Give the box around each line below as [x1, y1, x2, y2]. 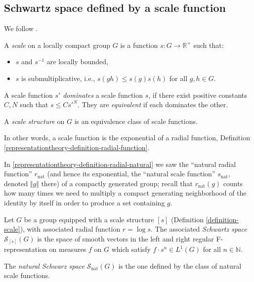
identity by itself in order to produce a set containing [4, 197, 165, 207]
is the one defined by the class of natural [118, 260, 242, 271]
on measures [49, 244, 86, 254]
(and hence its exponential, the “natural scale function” [47, 168, 215, 179]
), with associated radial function [20, 224, 121, 234]
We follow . [4, 23, 38, 34]
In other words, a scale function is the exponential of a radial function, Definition [4, 132, 250, 143]
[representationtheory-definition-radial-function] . [4, 142, 150, 152]
